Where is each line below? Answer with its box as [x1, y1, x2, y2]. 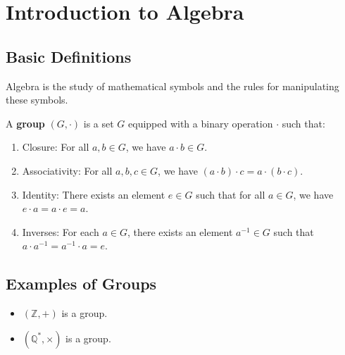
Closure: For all [22, 139, 89, 154]
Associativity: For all [22, 163, 113, 177]
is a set [83, 116, 114, 130]
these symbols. [6, 92, 68, 107]
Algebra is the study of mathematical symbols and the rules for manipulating [6, 78, 339, 93]
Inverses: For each [22, 224, 99, 239]
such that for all [196, 187, 265, 201]
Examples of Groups [6, 273, 157, 294]
